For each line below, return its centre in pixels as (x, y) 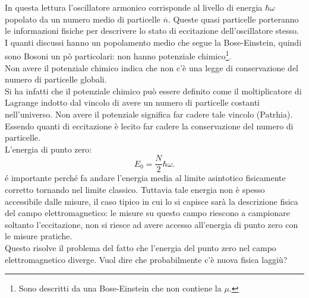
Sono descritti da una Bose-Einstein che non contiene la (120, 288)
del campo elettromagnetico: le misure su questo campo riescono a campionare (147, 213)
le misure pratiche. (39, 236)
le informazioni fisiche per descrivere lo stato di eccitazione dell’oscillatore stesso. (152, 31)
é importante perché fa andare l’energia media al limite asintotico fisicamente (145, 178)
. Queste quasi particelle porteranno (233, 19)
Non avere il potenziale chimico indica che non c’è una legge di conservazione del (152, 67)
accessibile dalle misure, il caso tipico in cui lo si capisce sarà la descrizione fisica (152, 201)
